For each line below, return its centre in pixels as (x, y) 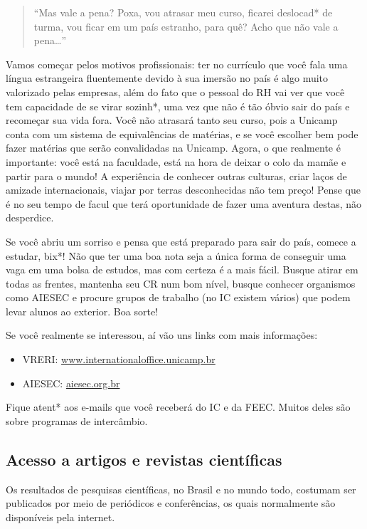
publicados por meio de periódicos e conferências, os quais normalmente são (171, 503)
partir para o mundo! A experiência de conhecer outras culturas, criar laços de (176, 176)
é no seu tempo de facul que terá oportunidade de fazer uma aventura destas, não (184, 203)
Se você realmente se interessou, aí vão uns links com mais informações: (162, 335)
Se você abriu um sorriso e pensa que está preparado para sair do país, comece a (181, 241)
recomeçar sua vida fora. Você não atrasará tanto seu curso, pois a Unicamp (172, 120)
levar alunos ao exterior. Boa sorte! (82, 311)
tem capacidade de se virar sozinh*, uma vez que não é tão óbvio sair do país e (178, 106)
